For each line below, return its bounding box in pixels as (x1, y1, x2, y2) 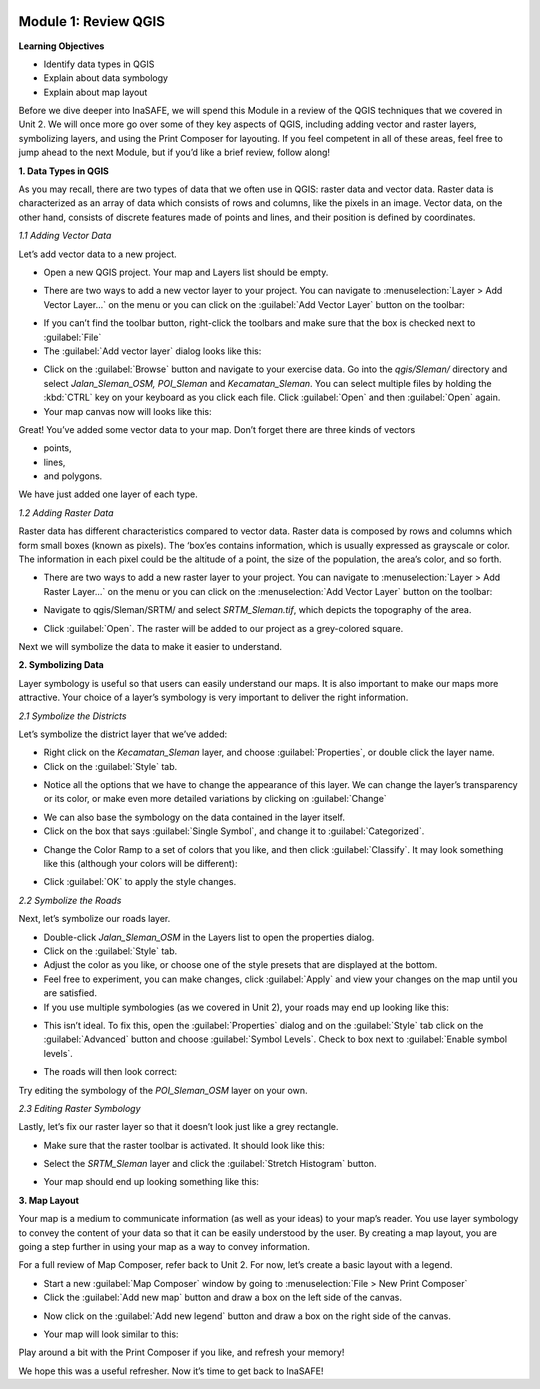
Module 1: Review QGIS (18, 13, 165, 30)
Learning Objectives (18, 40, 105, 52)
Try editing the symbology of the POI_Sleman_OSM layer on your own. (18, 1084, 308, 1096)
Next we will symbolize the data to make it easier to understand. (18, 640, 283, 652)
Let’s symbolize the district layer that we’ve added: (18, 728, 228, 740)
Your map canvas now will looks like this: (43, 405, 212, 417)
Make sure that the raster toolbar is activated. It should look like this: (43, 1139, 325, 1151)
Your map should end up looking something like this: (43, 1176, 260, 1188)
